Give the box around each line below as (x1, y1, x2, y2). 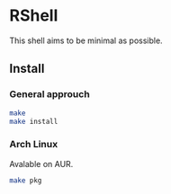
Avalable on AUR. (9, 158, 74, 169)
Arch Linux (9, 138, 58, 151)
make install (9, 117, 58, 126)
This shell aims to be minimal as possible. (9, 35, 164, 46)
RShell (9, 5, 58, 26)
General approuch (9, 88, 90, 101)
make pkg (9, 176, 42, 185)
